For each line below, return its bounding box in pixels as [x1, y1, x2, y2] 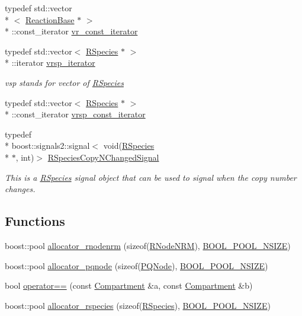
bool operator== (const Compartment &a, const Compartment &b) [5, 279, 253, 292]
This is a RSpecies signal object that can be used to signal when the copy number [5, 171, 297, 183]
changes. [5, 183, 36, 195]
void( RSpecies [103, 139, 155, 152]
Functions [5, 212, 65, 230]
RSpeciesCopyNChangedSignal [47, 151, 159, 163]
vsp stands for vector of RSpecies [5, 76, 124, 88]
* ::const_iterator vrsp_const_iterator [5, 108, 146, 120]
